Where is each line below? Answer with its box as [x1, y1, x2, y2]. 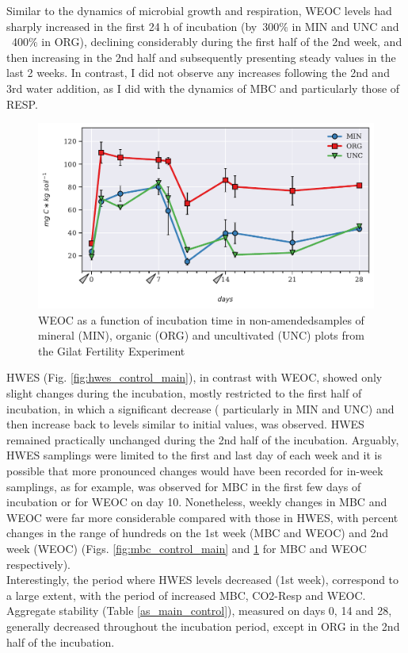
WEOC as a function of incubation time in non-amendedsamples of [38, 311, 364, 328]
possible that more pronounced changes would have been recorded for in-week [6, 463, 383, 479]
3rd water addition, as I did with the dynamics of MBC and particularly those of [6, 79, 400, 96]
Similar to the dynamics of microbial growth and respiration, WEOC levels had [6, 2, 392, 18]
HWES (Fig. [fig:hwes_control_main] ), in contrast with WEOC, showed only [6, 369, 383, 386]
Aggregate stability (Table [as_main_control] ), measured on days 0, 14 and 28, [6, 602, 392, 619]
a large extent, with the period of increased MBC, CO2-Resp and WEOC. [6, 586, 366, 603]
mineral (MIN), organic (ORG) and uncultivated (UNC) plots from [38, 327, 364, 344]
